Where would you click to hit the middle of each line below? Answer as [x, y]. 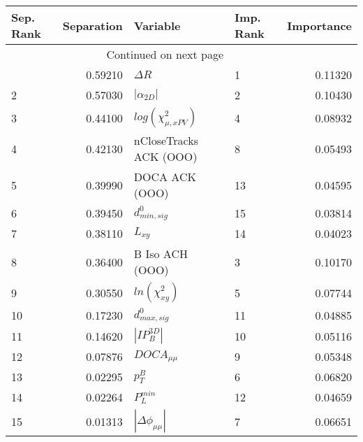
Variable [157, 25]
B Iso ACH [161, 254]
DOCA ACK [165, 177]
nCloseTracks [166, 140]
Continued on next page [165, 54]
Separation [92, 25]
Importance [319, 25]
